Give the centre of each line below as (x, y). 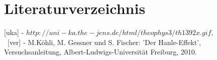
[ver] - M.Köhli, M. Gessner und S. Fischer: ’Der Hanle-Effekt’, (104, 42)
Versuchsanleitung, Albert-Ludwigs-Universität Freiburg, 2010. (100, 52)
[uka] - (14, 32)
